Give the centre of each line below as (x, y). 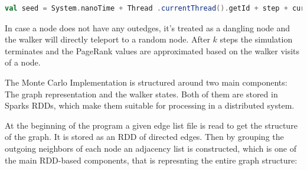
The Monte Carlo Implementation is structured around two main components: (146, 82)
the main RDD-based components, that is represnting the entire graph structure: (151, 160)
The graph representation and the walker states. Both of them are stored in (141, 94)
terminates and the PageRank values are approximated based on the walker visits (152, 50)
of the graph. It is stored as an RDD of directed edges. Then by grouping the (144, 137)
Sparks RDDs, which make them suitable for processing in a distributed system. (150, 105)
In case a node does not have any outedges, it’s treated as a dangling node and (148, 27)
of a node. (23, 62)
